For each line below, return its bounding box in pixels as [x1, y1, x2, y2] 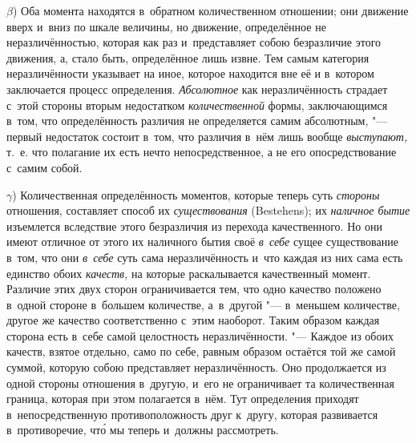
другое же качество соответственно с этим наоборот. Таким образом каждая [6, 312, 380, 328]
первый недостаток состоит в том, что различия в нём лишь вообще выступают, [6, 127, 408, 144]
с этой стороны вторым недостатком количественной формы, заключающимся [6, 96, 388, 113]
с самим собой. [6, 159, 83, 175]
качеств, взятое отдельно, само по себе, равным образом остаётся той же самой [6, 343, 396, 360]
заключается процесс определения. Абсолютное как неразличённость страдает [6, 80, 388, 97]
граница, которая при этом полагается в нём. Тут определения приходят [6, 390, 359, 407]
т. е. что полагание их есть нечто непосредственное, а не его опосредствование [6, 143, 397, 160]
